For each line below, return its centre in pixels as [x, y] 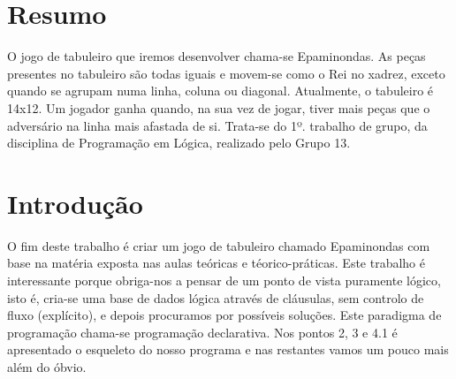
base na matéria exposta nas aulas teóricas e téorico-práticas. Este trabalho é [216, 263]
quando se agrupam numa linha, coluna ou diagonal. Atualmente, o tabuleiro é [220, 91]
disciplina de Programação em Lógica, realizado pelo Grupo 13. [179, 143]
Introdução [75, 203]
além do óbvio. [47, 366]
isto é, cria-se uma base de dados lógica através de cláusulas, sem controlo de [216, 297]
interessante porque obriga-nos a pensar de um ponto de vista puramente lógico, [224, 280]
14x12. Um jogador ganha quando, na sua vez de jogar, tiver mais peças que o [219, 107]
